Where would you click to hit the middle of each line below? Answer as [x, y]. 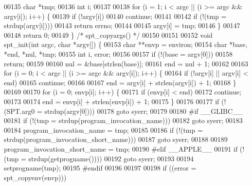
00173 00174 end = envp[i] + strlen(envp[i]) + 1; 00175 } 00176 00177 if [112, 101]
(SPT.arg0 [19, 111]
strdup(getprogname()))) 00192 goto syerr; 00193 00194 [111, 158]
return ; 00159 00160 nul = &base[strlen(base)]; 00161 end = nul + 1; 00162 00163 [126, 63]
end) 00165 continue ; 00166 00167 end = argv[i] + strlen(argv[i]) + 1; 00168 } [120, 82]
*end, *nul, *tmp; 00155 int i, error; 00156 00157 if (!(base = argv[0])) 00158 [118, 54]
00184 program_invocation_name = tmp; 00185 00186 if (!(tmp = [103, 130]
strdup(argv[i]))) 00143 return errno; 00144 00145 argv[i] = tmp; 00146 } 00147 [122, 25]
